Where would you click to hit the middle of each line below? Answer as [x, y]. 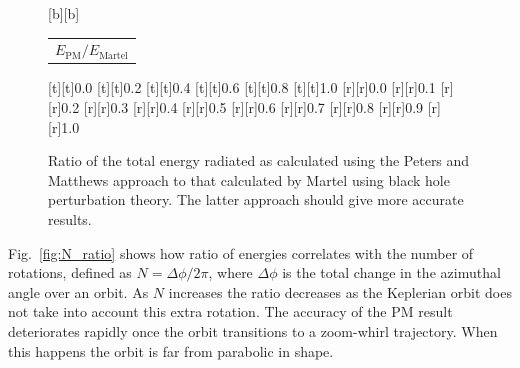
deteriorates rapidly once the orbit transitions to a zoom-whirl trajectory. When [253, 330]
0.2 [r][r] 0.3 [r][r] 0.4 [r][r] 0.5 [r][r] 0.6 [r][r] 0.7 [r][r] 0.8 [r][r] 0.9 [242, 107]
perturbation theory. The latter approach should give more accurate [256, 199]
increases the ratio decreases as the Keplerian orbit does [340, 291]
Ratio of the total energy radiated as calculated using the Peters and [259, 160]
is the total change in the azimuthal [391, 272]
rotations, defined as [70, 272]
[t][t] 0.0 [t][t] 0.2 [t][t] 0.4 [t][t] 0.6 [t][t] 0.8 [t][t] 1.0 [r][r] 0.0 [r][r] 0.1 [242, 87]
